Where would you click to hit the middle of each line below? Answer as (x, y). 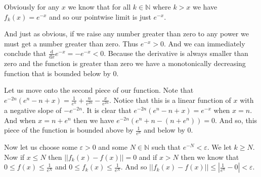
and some (113, 147)
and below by (164, 130)
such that (166, 147)
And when (20, 120)
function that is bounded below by (57, 73)
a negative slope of (33, 110)
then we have (94, 120)
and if (148, 157)
